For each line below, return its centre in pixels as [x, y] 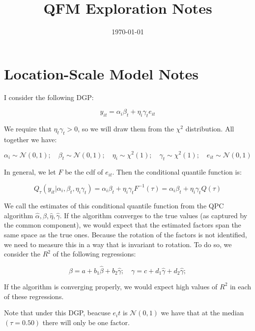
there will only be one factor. [86, 322]
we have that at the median [202, 313]
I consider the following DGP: [49, 97]
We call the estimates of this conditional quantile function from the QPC [114, 205]
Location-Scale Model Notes [101, 73]
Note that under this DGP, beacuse [57, 313]
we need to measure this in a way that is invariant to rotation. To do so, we [118, 244]
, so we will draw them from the [126, 129]
